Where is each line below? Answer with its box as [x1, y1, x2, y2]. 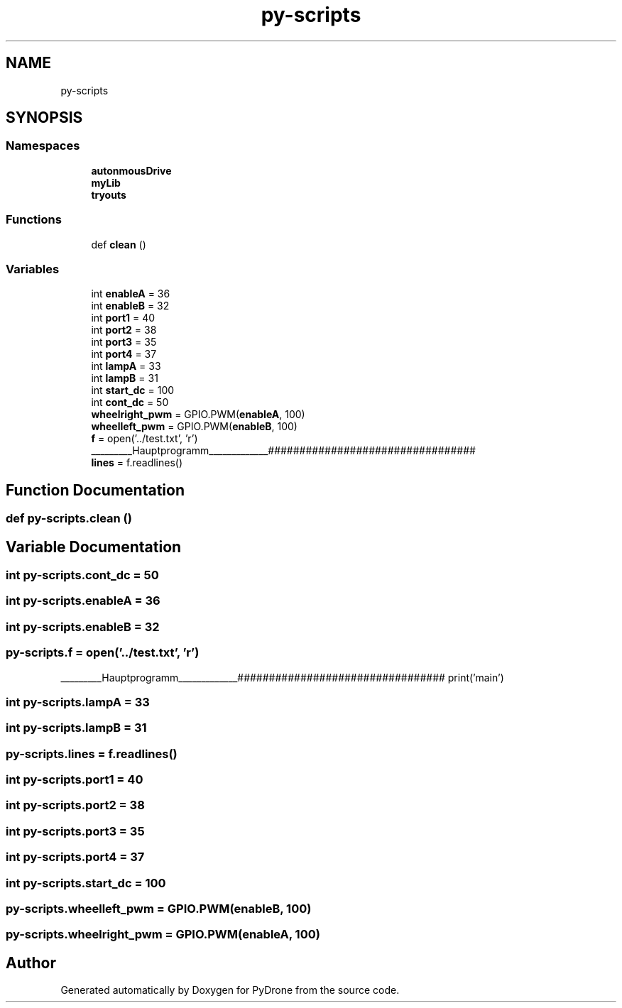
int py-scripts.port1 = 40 [6, 772, 143, 787]
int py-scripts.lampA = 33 [6, 694, 150, 709]
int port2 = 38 [91, 324, 157, 336]
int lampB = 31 [91, 372, 158, 385]
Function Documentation [6, 481, 185, 499]
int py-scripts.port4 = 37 [6, 850, 145, 865]
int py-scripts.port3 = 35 [6, 823, 145, 838]
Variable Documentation [6, 537, 182, 556]
